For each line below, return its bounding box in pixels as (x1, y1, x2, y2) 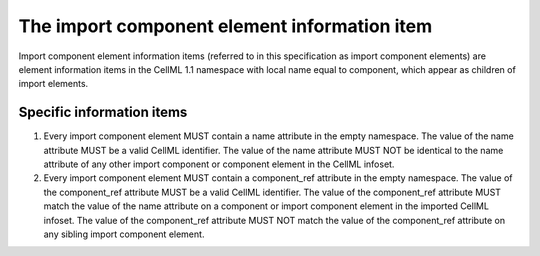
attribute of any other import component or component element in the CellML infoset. (43, 158, 395, 170)
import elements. (18, 78, 89, 90)
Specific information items (18, 104, 188, 121)
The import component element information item (18, 15, 433, 37)
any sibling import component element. (43, 228, 205, 240)
